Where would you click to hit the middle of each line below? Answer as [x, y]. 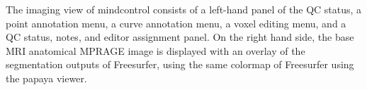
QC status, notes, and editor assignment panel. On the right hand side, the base [180, 37]
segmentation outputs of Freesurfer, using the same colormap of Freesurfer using [180, 64]
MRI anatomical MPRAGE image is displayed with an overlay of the [156, 50]
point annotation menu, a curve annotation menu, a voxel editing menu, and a [176, 23]
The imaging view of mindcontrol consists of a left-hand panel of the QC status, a [184, 9]
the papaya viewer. [46, 78]
